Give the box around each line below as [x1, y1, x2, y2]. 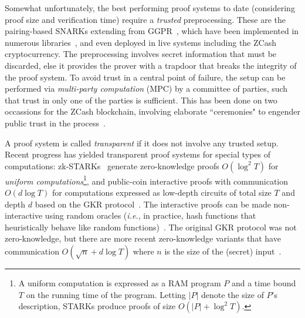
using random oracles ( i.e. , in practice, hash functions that [45, 209, 256, 222]
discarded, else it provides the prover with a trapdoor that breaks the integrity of [5, 59, 297, 71]
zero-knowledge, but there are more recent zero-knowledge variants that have [5, 232, 281, 245]
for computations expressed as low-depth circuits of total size [52, 186, 272, 198]
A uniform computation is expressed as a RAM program [18, 276, 221, 289]
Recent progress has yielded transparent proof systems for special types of [5, 148, 270, 160]
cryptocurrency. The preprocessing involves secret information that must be [5, 48, 277, 60]
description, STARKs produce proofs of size [18, 300, 176, 312]
